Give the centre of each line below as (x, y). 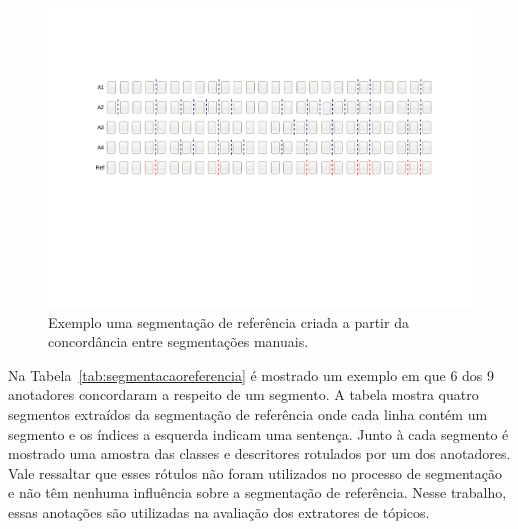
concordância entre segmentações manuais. (178, 341)
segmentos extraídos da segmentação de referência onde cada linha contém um (248, 414)
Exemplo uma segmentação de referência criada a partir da (228, 321)
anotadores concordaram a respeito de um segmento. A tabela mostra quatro (243, 394)
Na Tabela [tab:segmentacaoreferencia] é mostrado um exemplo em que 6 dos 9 (251, 374)
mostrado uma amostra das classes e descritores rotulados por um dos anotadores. (259, 453)
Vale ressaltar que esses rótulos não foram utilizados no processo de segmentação (255, 472)
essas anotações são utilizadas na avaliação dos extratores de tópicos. (219, 512)
